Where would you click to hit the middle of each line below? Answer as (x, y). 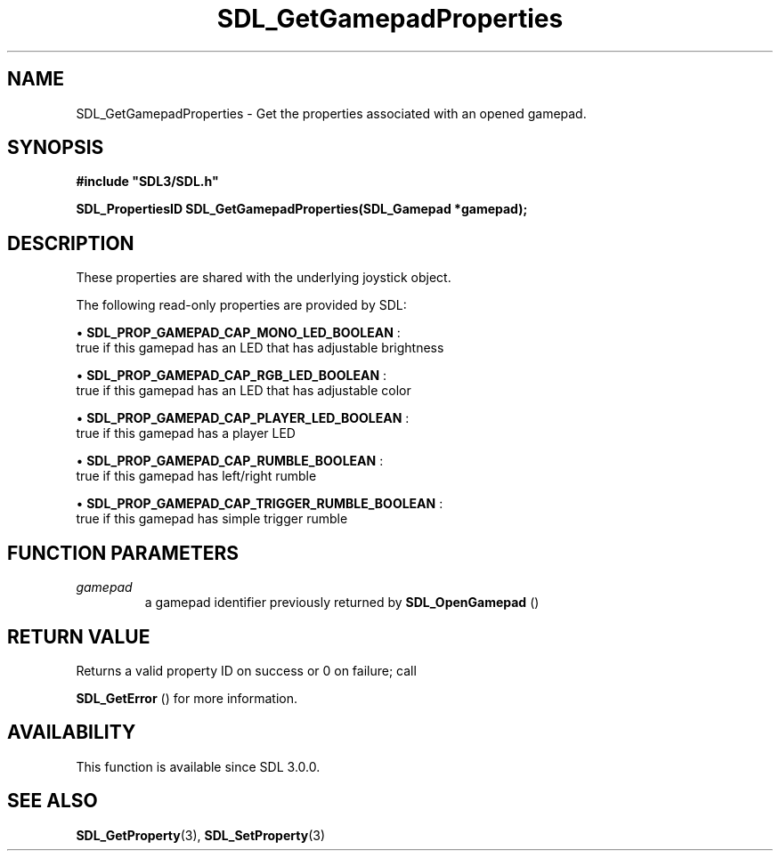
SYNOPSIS (56, 148)
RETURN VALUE (79, 636)
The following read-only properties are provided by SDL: (241, 305)
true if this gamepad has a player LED (186, 433)
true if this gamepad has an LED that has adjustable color (244, 391)
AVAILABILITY (72, 733)
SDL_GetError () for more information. (187, 698)
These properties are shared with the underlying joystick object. (264, 278)
